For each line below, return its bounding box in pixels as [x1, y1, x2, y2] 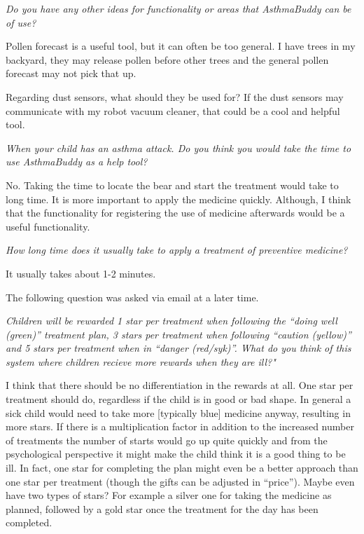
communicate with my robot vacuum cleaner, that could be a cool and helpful [6, 103, 340, 118]
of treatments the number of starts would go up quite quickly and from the [6, 432, 328, 447]
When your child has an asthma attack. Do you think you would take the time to [6, 140, 351, 155]
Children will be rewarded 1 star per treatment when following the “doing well [6, 313, 337, 328]
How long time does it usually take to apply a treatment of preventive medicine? [6, 242, 348, 257]
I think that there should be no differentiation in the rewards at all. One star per [6, 378, 353, 392]
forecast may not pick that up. [6, 66, 136, 81]
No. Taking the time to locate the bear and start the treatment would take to [6, 177, 339, 192]
